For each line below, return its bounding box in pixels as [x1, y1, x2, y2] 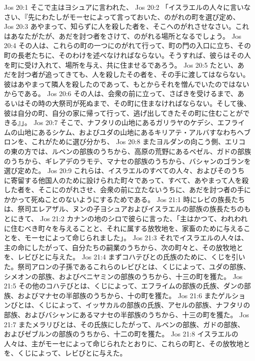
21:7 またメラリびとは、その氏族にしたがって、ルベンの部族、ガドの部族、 [4, 319, 245, 329]
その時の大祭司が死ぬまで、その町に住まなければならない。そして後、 [24, 98, 251, 108]
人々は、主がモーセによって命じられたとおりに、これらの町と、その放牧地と [4, 338, 250, 348]
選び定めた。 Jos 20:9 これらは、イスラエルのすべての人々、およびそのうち [4, 165, 245, 176]
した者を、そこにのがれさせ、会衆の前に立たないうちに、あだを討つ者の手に [4, 184, 251, 195]
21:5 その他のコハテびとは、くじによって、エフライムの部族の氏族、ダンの [4, 281, 244, 291]
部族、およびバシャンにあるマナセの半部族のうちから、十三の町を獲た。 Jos [4, 309, 249, 319]
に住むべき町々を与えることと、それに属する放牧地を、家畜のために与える [4, 223, 244, 233]
